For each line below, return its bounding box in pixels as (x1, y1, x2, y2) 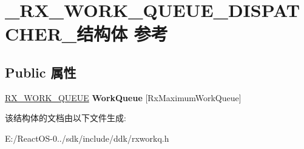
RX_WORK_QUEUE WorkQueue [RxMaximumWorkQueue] (5, 91, 242, 104)
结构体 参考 (76, 21, 168, 46)
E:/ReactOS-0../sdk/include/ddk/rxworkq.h (5, 131, 169, 144)
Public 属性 (5, 62, 76, 81)
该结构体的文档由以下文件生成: (5, 111, 126, 124)
